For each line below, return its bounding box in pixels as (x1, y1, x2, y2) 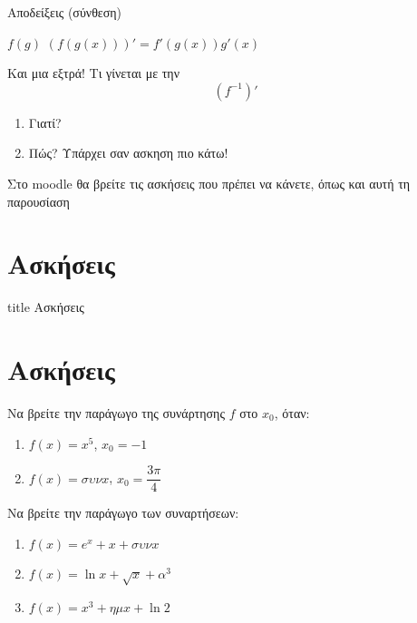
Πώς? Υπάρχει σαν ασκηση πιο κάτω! (28, 143, 228, 162)
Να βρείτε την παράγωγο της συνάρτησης (7, 404, 225, 422)
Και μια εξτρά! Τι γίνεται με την (7, 63, 179, 83)
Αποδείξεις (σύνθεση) (7, 3, 122, 21)
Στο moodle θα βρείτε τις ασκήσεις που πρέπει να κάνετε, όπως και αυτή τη (7, 173, 411, 192)
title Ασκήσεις (7, 297, 84, 316)
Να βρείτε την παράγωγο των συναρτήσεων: (7, 503, 239, 522)
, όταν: (274, 404, 310, 422)
